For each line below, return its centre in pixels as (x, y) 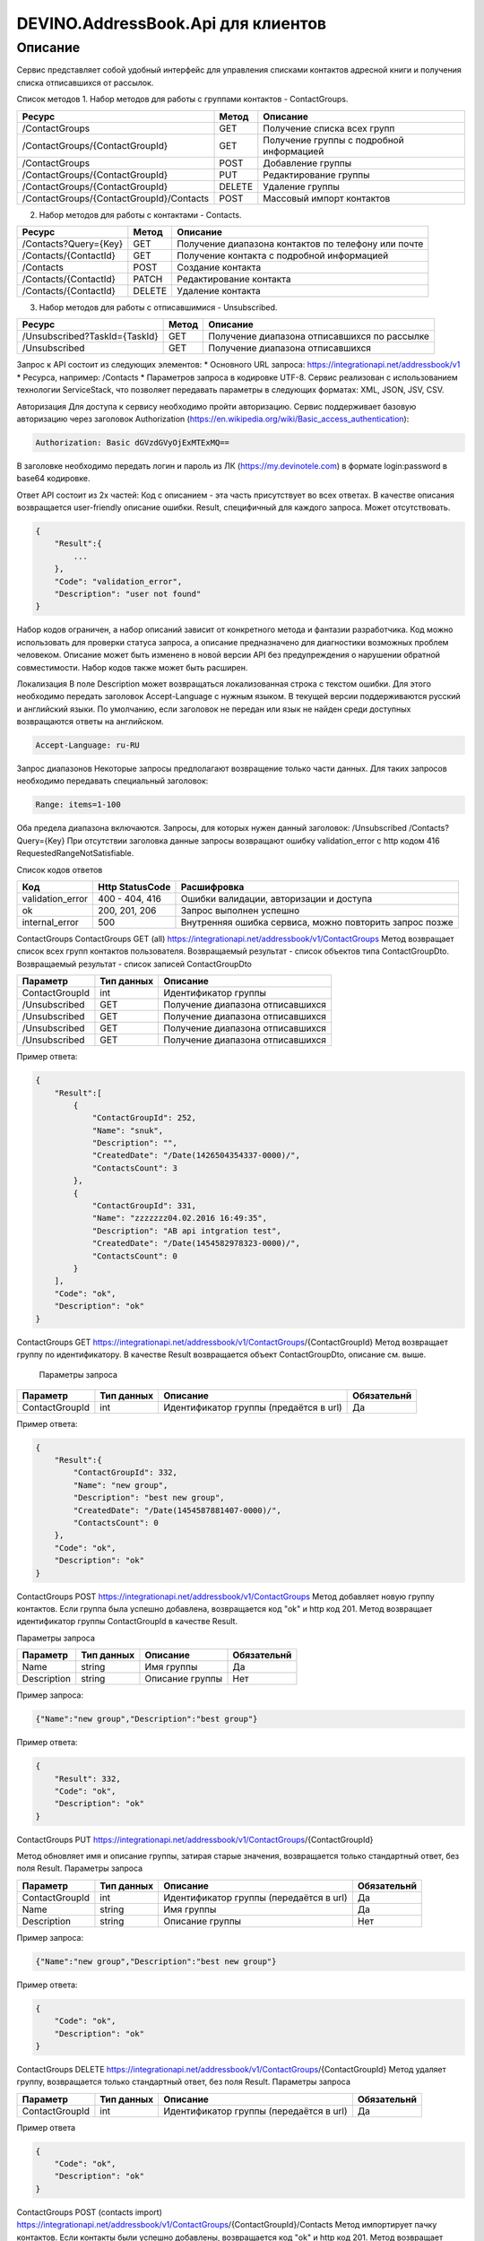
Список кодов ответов (60, 870)
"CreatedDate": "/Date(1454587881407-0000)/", (177, 1510)
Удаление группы (301, 186)
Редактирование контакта (234, 279)
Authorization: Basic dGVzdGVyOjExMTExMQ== (133, 442)
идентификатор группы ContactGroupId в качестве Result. (127, 1622)
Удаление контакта (219, 290)
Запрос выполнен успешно (240, 910)
